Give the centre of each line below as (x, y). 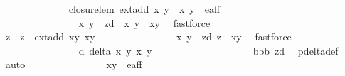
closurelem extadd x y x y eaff (144, 9)
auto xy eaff (74, 64)
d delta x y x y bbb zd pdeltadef (208, 50)
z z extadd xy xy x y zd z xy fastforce (148, 37)
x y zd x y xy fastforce (144, 22)
